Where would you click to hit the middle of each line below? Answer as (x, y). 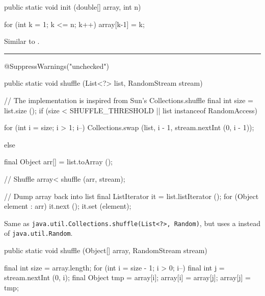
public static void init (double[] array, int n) (73, 7)
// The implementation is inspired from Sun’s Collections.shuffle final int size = (129, 100)
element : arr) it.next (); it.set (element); (68, 206)
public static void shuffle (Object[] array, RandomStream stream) (106, 250)
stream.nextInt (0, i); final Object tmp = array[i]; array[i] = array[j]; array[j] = (127, 277)
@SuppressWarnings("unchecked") (57, 66)
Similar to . (22, 41)
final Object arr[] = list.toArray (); (58, 162)
